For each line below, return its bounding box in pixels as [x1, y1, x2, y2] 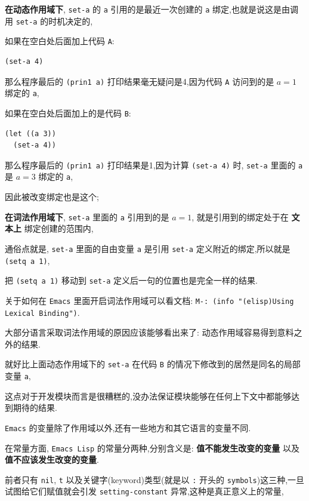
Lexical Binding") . [5, 306, 80, 318]
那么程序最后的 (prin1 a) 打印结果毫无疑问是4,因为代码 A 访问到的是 [5, 75, 274, 87]
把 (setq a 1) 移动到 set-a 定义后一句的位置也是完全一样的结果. [5, 274, 258, 287]
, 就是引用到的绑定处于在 [191, 210, 289, 223]
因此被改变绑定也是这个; [5, 190, 99, 203]
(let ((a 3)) [5, 129, 56, 138]
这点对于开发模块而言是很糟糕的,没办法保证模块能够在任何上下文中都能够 [5, 389, 291, 402]
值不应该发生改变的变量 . [5, 453, 99, 466]
